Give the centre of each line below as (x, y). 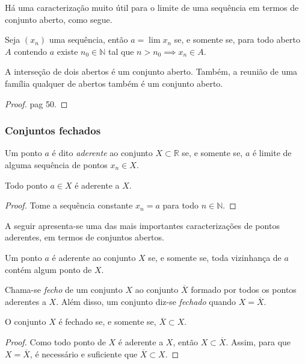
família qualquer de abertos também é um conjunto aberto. (114, 83)
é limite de (272, 153)
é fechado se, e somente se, (107, 322)
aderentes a (26, 301)
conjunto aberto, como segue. (59, 19)
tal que (121, 51)
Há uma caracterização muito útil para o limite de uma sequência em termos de (152, 7)
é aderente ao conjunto (94, 257)
